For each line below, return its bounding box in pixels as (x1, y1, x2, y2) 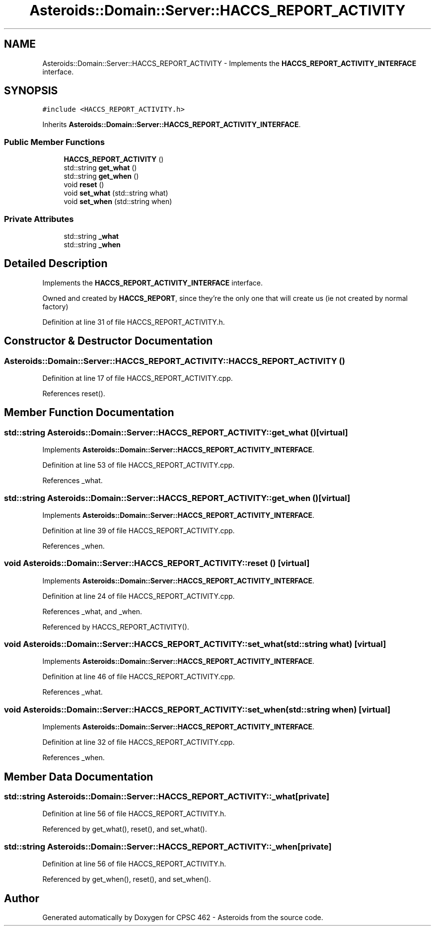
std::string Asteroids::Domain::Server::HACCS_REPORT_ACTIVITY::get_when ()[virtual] (4, 493, 351, 503)
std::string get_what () (64, 163, 137, 172)
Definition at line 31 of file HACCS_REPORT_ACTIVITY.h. (42, 317, 225, 326)
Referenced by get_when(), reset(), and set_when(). (42, 875, 211, 884)
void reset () (64, 180, 104, 189)
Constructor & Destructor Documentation (4, 335, 213, 348)
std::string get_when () (64, 172, 139, 181)
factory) (42, 302, 69, 311)
